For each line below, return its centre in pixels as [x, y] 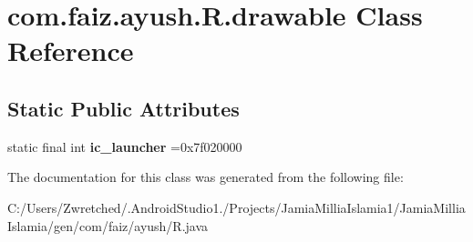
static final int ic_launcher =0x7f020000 [125, 146]
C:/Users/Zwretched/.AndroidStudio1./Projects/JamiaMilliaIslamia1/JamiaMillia [236, 207]
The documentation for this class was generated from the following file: [206, 177]
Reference [71, 50]
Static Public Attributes [123, 108]
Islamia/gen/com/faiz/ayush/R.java [108, 225]
